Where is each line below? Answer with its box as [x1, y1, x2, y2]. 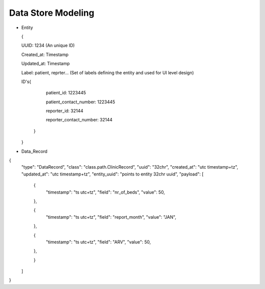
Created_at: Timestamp [21, 52, 69, 58]
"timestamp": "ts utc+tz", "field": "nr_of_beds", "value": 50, [46, 189, 165, 195]
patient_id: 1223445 [46, 90, 86, 96]
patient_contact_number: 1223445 [46, 99, 115, 105]
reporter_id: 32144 [46, 108, 83, 114]
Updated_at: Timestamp [21, 60, 70, 66]
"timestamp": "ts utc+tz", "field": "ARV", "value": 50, [46, 239, 151, 245]
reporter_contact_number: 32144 [46, 117, 113, 123]
